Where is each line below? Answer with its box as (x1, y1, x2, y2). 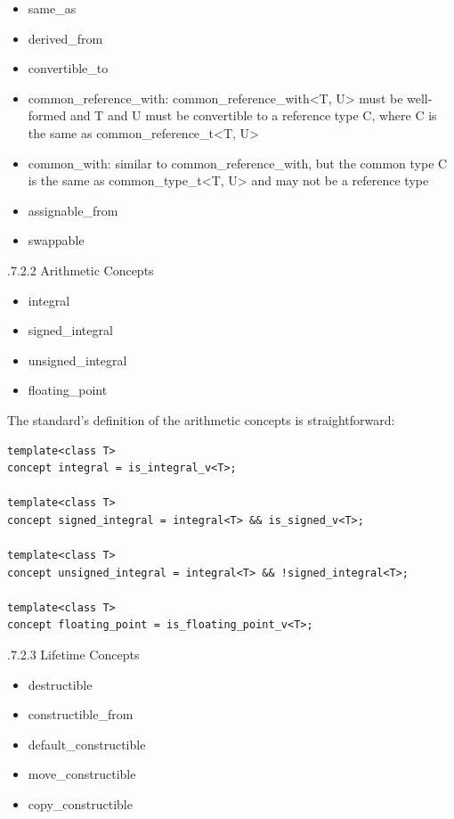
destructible (28, 675, 93, 693)
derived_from (28, 29, 103, 47)
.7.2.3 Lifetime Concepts (7, 645, 140, 664)
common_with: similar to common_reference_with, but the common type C (28, 153, 448, 172)
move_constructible (28, 765, 136, 783)
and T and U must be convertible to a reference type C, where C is (69, 106, 437, 125)
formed (28, 106, 67, 125)
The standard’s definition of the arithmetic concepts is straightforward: (7, 410, 395, 429)
